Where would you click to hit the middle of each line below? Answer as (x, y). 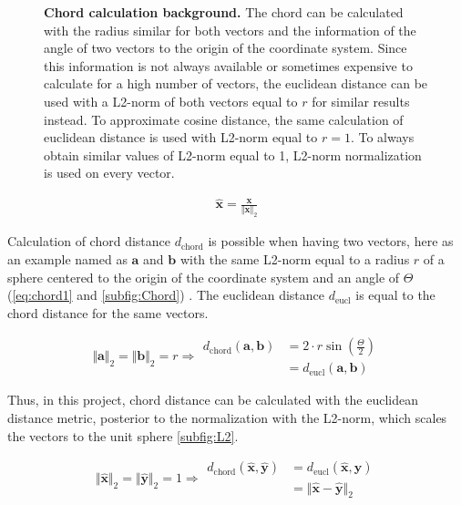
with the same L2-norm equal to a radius (295, 259)
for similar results (361, 101)
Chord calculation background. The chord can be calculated (224, 12)
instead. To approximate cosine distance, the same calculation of (224, 119)
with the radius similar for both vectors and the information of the (230, 30)
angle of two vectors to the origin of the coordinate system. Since (225, 48)
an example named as (67, 259)
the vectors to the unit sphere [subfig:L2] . (123, 435)
